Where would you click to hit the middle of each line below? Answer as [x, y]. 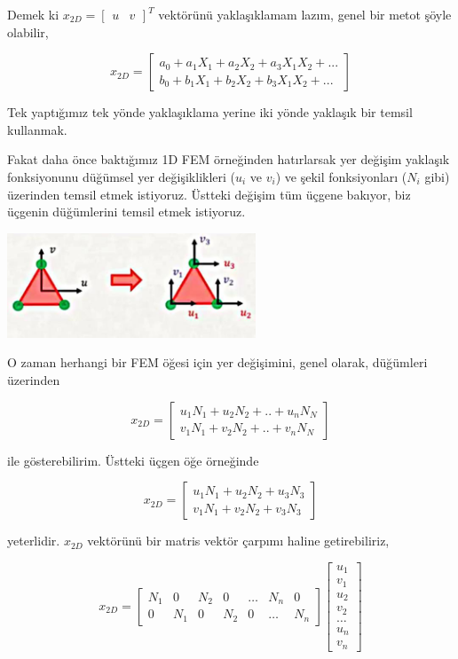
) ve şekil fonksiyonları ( [341, 176]
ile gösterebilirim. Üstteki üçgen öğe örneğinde [133, 460]
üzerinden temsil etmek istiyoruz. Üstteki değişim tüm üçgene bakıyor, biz [209, 194]
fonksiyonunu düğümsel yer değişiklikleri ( [122, 176]
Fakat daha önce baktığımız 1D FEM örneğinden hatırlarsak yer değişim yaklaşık [229, 159]
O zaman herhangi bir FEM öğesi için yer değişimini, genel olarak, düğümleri [217, 362]
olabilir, [28, 31]
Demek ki [33, 14]
